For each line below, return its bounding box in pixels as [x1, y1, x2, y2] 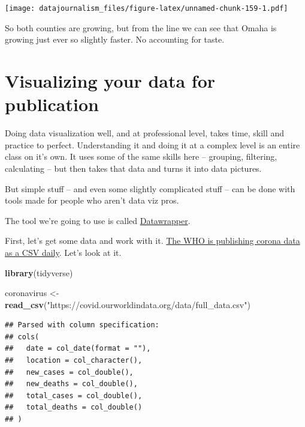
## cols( [5, 332, 40, 341]
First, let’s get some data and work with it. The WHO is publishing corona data [5, 234, 300, 247]
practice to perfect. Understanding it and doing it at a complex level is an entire [5, 138, 300, 151]
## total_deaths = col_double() [5, 403, 143, 412]
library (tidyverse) [5, 266, 73, 279]
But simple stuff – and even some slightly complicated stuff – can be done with [5, 182, 295, 195]
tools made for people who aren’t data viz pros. [5, 194, 179, 207]
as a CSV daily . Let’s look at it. [5, 246, 122, 258]
